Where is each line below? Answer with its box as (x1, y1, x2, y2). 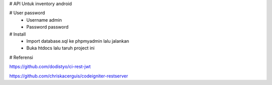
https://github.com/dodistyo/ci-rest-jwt (9, 63, 91, 70)
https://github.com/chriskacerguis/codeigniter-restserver (9, 73, 128, 79)
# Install (9, 31, 26, 37)
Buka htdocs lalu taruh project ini (26, 45, 95, 51)
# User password (9, 10, 45, 16)
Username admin (26, 17, 62, 23)
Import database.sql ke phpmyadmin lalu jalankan (26, 38, 129, 44)
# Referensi (9, 54, 33, 60)
